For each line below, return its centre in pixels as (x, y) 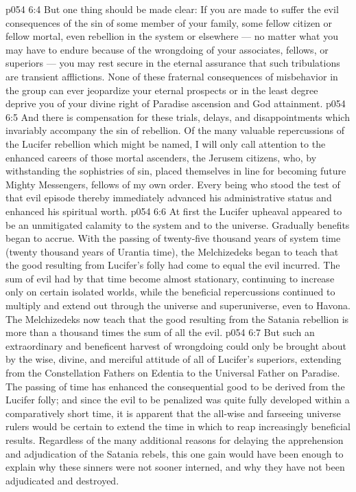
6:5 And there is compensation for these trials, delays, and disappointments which (178, 116)
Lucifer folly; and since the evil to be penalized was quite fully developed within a (178, 400)
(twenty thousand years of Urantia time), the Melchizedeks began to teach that (172, 251)
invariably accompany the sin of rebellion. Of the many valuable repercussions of (175, 130)
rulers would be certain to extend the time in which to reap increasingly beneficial (178, 426)
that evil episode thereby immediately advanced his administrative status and (169, 198)
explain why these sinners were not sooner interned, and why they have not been (175, 467)
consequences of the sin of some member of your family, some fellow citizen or (169, 22)
